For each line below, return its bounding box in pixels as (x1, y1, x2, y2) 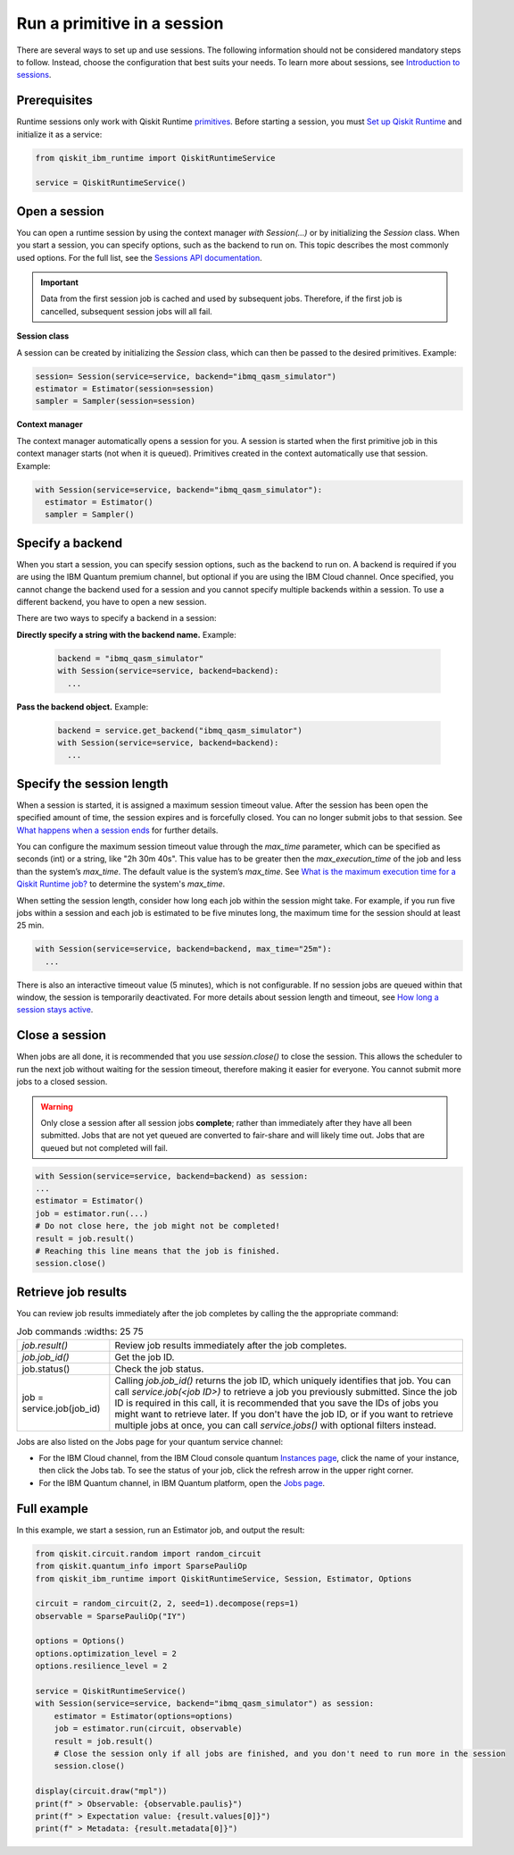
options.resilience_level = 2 (35, 1661, 168, 1671)
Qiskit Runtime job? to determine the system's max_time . (16, 878, 226, 889)
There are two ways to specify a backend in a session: (16, 613, 218, 624)
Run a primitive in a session (16, 13, 224, 33)
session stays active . (16, 1004, 94, 1015)
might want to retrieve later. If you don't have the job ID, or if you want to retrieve (114, 1407, 454, 1420)
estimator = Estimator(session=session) (35, 384, 214, 393)
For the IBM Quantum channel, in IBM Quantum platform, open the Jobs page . (38, 1477, 326, 1488)
